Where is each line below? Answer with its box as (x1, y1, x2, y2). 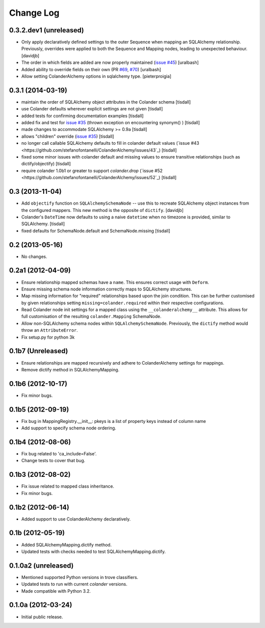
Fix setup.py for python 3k (21, 334, 75, 340)
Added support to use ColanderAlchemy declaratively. (21, 516, 131, 522)
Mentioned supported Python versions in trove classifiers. (21, 574, 138, 580)
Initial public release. (21, 614, 63, 620)
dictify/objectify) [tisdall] (21, 161, 71, 167)
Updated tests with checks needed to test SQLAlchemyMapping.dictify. (21, 549, 166, 554)
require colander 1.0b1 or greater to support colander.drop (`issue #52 (21, 167, 163, 174)
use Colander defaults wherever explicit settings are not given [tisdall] (21, 106, 163, 112)
